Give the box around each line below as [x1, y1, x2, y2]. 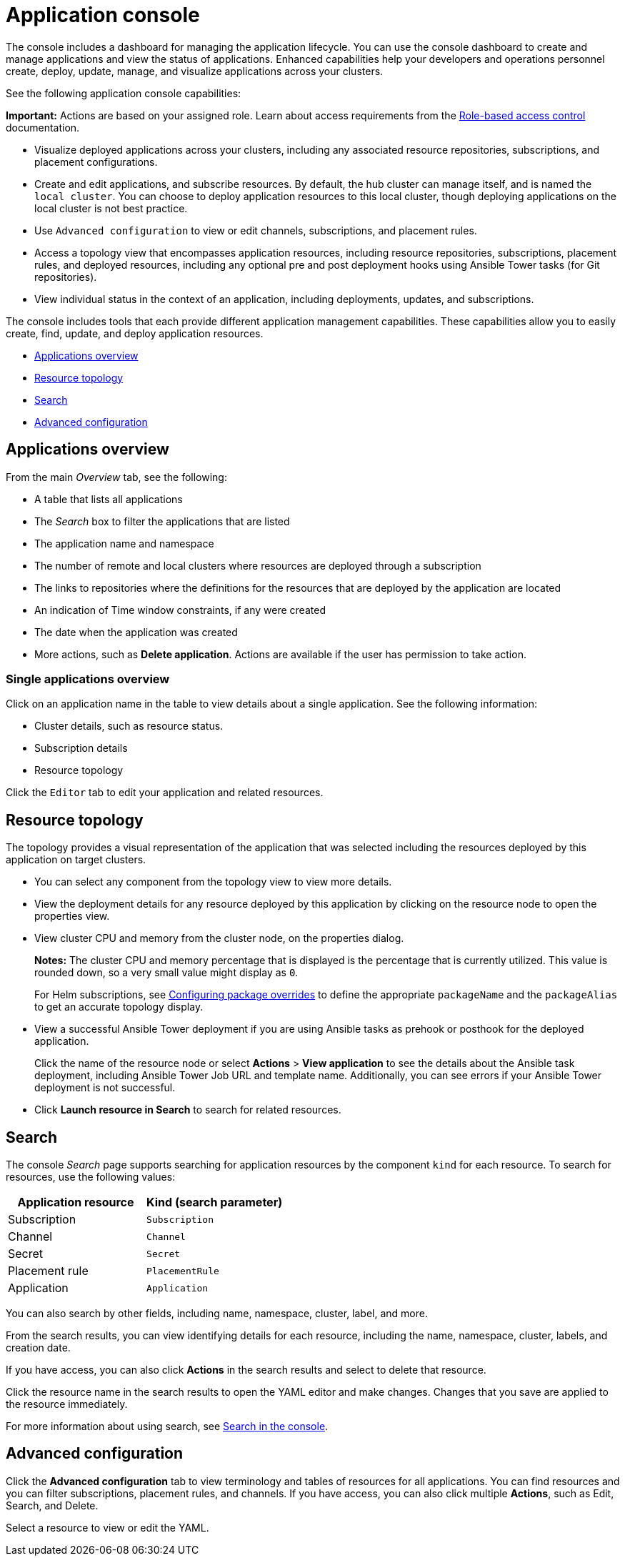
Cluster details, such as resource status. [34, 720, 224, 733]
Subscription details [34, 742, 128, 755]
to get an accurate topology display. [34, 1001, 204, 1013]
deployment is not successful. [34, 1081, 176, 1094]
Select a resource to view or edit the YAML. [6, 1521, 209, 1534]
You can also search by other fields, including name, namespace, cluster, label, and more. [6, 1307, 428, 1320]
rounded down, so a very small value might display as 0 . [34, 966, 299, 979]
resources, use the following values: [6, 1171, 176, 1184]
